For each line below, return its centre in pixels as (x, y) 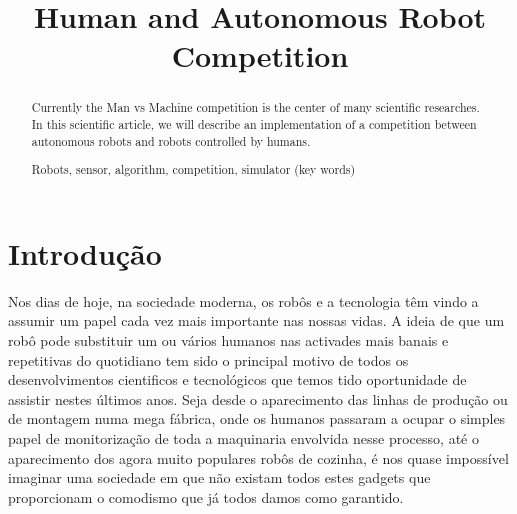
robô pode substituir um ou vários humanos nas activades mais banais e (228, 340)
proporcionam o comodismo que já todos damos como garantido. (206, 496)
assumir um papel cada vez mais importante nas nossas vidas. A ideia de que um (256, 320)
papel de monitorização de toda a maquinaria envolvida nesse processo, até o (243, 437)
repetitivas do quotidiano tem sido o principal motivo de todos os (208, 359)
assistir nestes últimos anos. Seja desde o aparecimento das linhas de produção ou (258, 398)
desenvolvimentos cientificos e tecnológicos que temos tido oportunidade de (237, 379)
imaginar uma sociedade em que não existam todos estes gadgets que (219, 477)
